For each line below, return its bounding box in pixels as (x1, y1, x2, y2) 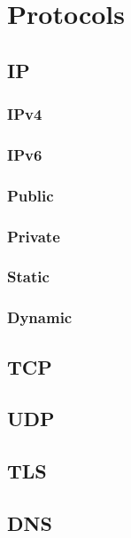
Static (7, 265, 50, 288)
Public (7, 184, 54, 206)
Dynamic (7, 306, 73, 328)
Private (7, 225, 60, 247)
